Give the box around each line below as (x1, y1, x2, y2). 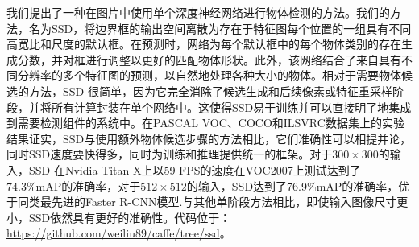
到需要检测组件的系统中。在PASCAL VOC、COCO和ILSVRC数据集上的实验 (6, 114, 404, 131)
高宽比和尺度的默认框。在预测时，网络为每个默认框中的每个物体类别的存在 (6, 35, 401, 52)
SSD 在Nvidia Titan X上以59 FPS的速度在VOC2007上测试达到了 (28, 161, 361, 178)
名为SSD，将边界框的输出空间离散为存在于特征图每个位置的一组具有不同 (28, 19, 412, 36)
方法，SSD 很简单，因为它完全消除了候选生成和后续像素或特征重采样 (28, 82, 392, 99)
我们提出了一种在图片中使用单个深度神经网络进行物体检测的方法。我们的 (6, 4, 390, 20)
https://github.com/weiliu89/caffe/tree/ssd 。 (6, 224, 231, 241)
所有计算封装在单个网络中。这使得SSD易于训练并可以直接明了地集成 (51, 98, 412, 115)
